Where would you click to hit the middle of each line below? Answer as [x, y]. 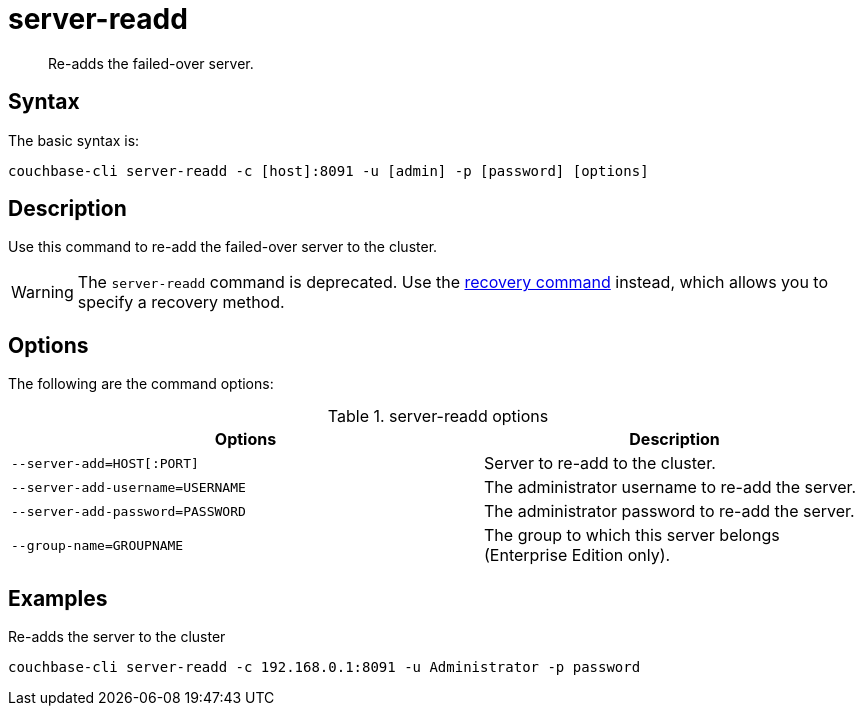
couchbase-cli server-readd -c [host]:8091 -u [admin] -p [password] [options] [328, 170]
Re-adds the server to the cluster [117, 637]
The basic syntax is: [74, 140]
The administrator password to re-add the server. [669, 511]
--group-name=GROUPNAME [97, 545]
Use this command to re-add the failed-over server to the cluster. [223, 247]
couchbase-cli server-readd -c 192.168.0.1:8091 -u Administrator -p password [324, 667]
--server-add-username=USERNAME [128, 487]
